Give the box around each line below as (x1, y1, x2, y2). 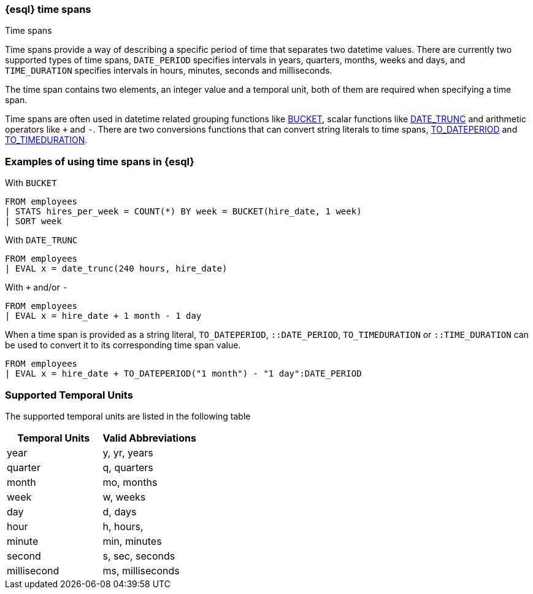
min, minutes (102, 534, 162, 547)
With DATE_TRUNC (5, 235, 78, 246)
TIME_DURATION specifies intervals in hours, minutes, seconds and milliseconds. (5, 65, 332, 76)
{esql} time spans (5, 3, 91, 15)
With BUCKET (5, 178, 57, 189)
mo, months (102, 475, 158, 488)
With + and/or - (5, 282, 68, 293)
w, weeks (102, 490, 146, 503)
